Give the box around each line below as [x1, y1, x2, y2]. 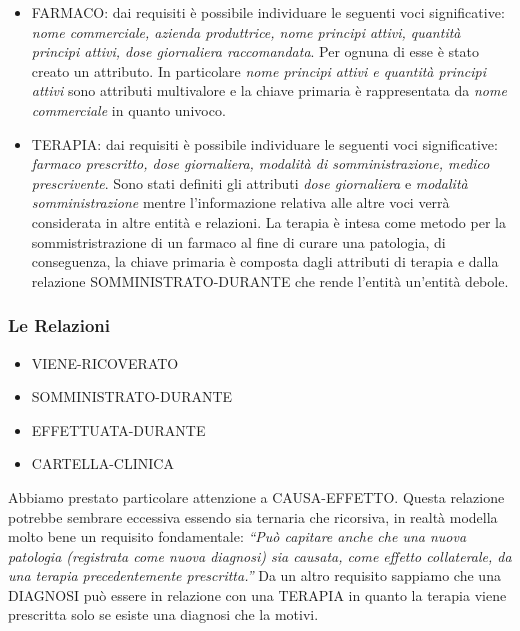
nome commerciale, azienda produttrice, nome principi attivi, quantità [31, 21, 461, 42]
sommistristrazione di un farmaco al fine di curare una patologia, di [31, 231, 446, 252]
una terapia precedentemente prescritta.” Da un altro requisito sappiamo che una [8, 565, 501, 586]
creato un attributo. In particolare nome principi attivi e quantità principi [31, 60, 486, 81]
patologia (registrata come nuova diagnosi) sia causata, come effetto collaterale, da [8, 545, 512, 566]
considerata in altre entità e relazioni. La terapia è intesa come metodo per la [31, 211, 506, 232]
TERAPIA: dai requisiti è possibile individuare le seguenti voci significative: [31, 133, 498, 154]
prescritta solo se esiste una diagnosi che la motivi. [8, 604, 319, 625]
